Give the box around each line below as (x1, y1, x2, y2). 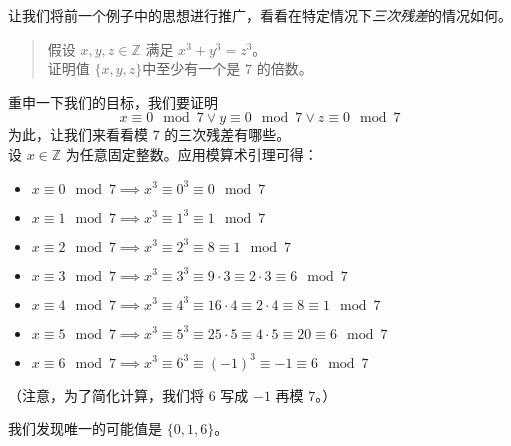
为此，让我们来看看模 (8, 124, 148, 145)
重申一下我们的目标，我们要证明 (8, 91, 218, 112)
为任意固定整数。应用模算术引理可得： (65, 143, 318, 164)
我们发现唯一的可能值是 (8, 418, 162, 439)
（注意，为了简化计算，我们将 (8, 384, 204, 405)
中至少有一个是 (142, 58, 241, 79)
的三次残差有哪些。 (164, 124, 291, 145)
